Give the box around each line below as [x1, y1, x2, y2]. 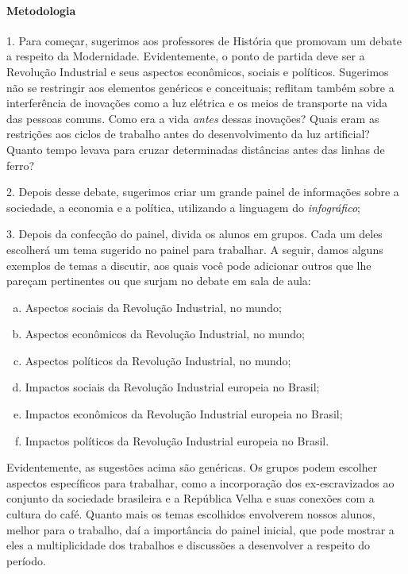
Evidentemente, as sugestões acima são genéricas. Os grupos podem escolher [6, 459, 378, 476]
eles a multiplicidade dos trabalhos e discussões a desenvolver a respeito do [6, 537, 371, 553]
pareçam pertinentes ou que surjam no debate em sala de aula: [6, 272, 311, 289]
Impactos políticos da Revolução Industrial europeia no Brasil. [25, 432, 329, 449]
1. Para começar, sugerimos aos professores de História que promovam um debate [6, 32, 402, 48]
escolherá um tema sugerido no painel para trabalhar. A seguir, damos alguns [6, 241, 383, 257]
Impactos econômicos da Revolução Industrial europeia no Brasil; [25, 406, 343, 422]
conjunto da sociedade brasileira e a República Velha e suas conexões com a [6, 490, 375, 507]
